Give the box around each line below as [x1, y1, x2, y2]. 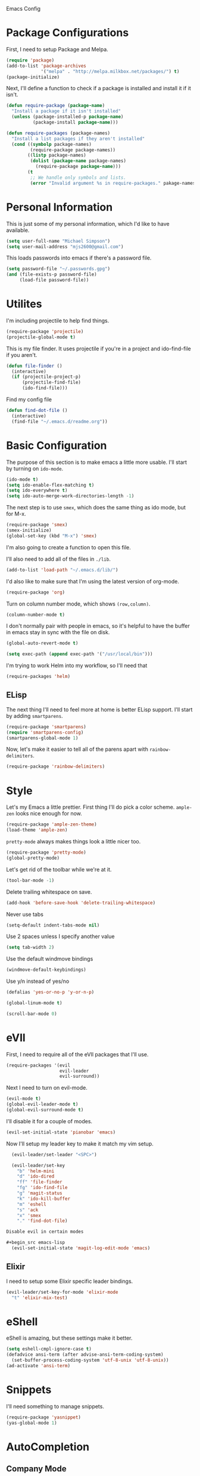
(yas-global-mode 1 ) [6, 1420, 58, 1426]
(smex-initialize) [6, 527, 52, 533]
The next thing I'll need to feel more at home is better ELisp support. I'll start [6, 705, 193, 713]
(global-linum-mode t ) [6, 1000, 62, 1006]
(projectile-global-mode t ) [6, 334, 76, 340]
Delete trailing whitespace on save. [6, 888, 92, 896]
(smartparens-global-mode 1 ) [6, 735, 79, 741]
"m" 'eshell [17, 1201, 46, 1207]
